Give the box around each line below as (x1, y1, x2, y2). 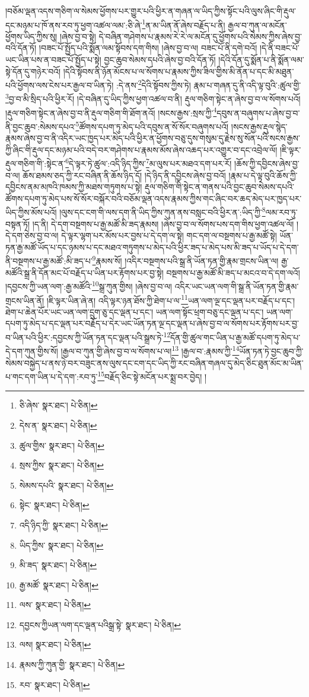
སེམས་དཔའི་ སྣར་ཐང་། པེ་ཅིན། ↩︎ (19, 479, 114, 491)
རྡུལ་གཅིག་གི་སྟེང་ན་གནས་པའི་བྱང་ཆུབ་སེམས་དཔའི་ (145, 180, 295, 193)
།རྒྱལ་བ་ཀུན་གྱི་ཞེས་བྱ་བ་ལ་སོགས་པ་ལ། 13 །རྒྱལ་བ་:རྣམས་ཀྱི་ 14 (60, 343, 240, 357)
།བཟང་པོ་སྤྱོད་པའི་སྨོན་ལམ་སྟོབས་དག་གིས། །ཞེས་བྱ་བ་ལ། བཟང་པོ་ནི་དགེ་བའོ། (39, 42, 257, 54)
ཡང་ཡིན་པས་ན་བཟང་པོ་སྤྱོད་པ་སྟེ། (5, 53, 101, 66)
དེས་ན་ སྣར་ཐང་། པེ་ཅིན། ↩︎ (19, 419, 97, 431)
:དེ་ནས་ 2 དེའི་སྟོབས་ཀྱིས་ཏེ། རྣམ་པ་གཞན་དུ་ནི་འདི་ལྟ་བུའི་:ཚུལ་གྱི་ (116, 77, 301, 91)
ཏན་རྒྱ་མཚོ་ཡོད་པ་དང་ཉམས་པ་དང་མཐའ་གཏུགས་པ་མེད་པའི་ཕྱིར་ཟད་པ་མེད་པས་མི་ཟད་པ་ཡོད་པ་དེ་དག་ (5, 240, 299, 253)
